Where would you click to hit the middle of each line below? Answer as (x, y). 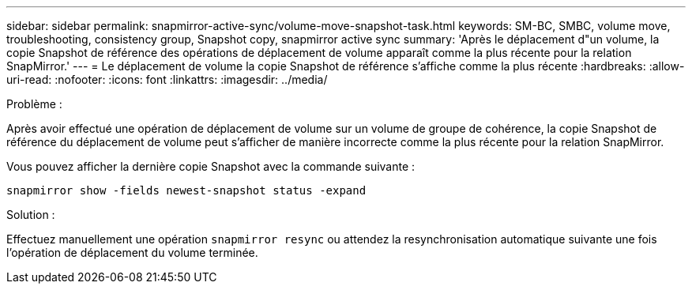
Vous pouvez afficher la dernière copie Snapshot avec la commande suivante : (211, 166)
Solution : (31, 215)
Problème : (34, 104)
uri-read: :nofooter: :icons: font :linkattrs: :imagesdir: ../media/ (167, 79)
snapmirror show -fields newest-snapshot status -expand (186, 190)
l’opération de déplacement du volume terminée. (132, 252)
